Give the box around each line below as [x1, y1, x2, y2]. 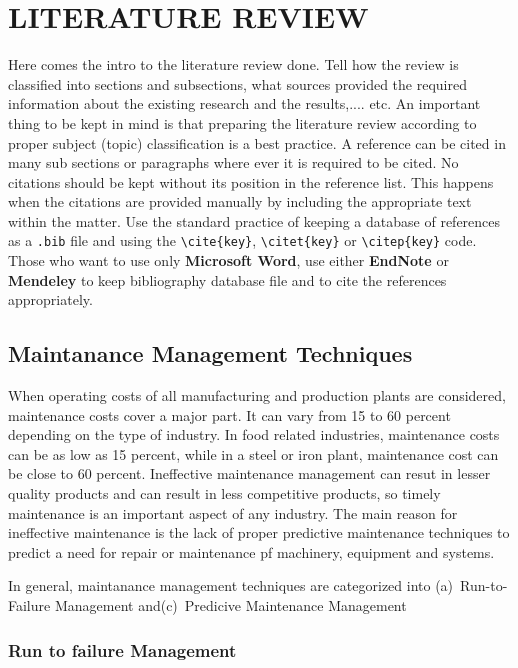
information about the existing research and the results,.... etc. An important [8, 93, 481, 114]
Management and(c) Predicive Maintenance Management [54, 595, 407, 616]
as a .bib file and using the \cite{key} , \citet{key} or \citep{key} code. [8, 230, 477, 251]
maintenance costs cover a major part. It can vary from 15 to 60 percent [8, 404, 451, 425]
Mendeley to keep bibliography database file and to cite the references [8, 269, 447, 290]
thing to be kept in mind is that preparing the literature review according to [8, 112, 477, 133]
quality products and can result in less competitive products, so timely [8, 483, 441, 504]
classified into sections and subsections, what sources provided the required [8, 73, 467, 94]
